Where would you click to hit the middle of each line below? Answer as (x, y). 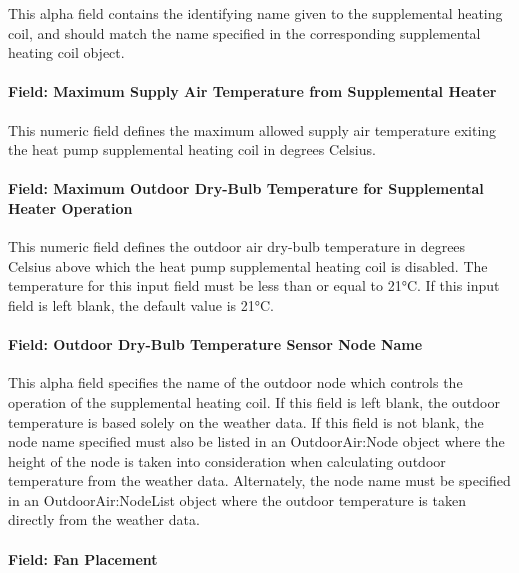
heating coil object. (66, 52)
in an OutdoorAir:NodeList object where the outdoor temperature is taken (237, 499)
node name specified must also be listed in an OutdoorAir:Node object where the (256, 441)
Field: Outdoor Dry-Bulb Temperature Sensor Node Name (215, 344)
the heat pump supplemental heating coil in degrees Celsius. (192, 149)
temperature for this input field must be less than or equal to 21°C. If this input (254, 285)
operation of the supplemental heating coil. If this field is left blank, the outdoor (254, 401)
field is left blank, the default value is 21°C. (141, 304)
